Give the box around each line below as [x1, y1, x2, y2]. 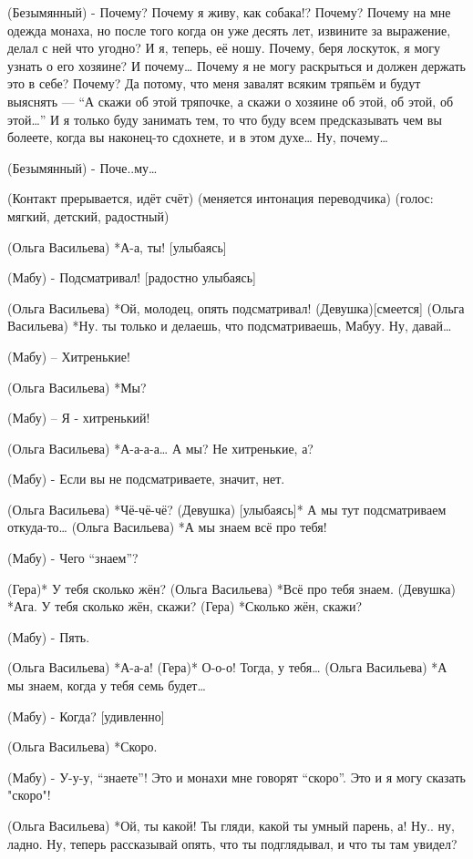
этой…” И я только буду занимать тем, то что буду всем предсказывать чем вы [7, 109, 442, 128]
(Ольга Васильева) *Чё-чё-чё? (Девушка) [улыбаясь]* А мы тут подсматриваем [7, 499, 447, 518]
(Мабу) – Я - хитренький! [7, 408, 150, 427]
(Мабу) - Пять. [7, 627, 90, 646]
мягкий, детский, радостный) [7, 206, 170, 225]
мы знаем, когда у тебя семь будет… [7, 676, 206, 695]
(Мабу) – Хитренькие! [7, 346, 130, 365]
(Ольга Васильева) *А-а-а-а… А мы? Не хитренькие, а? [7, 438, 314, 457]
